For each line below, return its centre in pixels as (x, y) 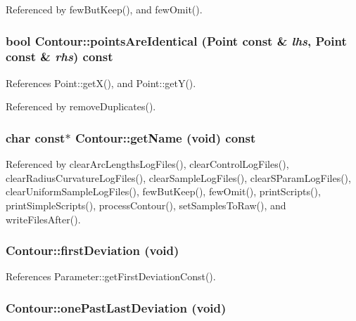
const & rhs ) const (59, 57)
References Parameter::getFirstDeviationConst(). (111, 276)
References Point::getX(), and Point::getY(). (101, 83)
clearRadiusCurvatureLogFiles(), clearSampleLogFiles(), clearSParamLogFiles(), (178, 177)
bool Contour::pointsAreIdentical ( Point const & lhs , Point (176, 40)
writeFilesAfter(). (43, 219)
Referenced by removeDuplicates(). (81, 106)
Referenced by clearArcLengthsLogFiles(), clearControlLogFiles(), (147, 164)
